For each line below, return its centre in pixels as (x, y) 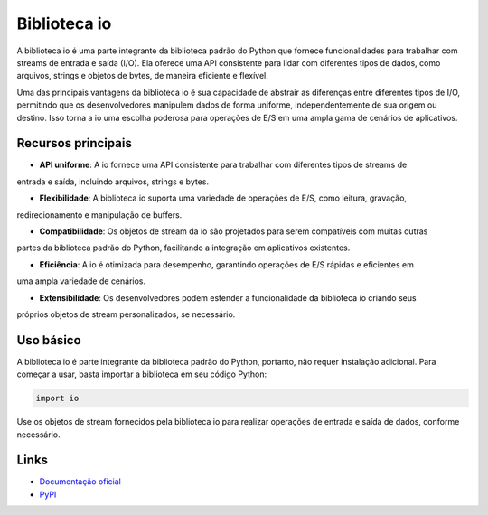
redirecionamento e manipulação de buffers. (99, 215)
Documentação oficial (80, 482)
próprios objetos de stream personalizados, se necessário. (126, 314)
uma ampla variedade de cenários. (81, 281)
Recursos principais (75, 143)
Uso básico (49, 340)
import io (57, 398)
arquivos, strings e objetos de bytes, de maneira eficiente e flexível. (142, 76)
